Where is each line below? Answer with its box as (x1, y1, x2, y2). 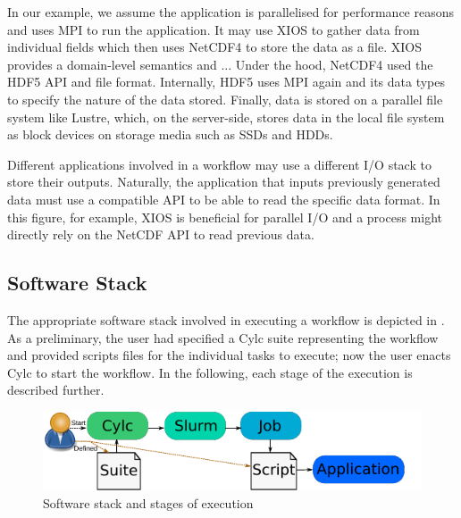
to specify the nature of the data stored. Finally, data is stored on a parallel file (7, 89, 443, 108)
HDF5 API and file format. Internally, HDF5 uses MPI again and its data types (7, 72, 446, 91)
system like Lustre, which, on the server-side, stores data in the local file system (7, 107, 445, 126)
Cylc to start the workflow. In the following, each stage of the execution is (7, 363, 413, 381)
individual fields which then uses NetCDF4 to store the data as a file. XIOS (7, 38, 422, 56)
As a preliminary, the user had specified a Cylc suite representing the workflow (7, 328, 439, 347)
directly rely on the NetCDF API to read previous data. (7, 225, 314, 244)
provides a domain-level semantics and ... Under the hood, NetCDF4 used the (7, 54, 433, 73)
